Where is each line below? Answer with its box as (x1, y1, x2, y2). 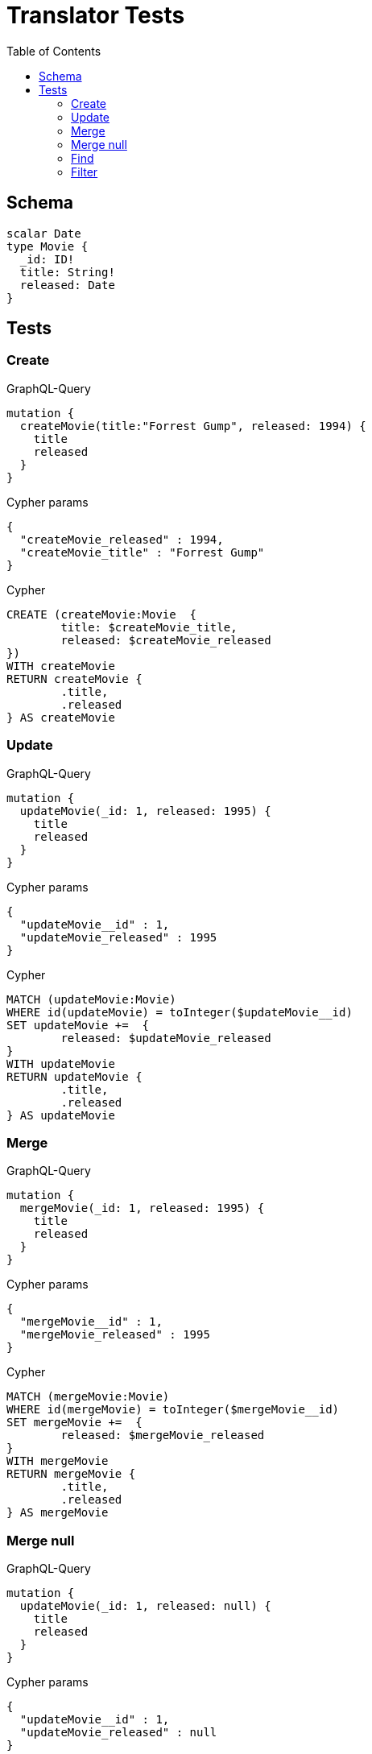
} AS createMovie (6, 710, 115, 724)
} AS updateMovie (6, 1108, 115, 1122)
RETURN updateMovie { (6, 1069, 143, 1083)
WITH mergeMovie (6, 1454, 109, 1468)
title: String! (19, 265, 115, 279)
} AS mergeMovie (6, 1506, 109, 1520)
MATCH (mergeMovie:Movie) (6, 1390, 170, 1404)
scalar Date (6, 226, 81, 240)
